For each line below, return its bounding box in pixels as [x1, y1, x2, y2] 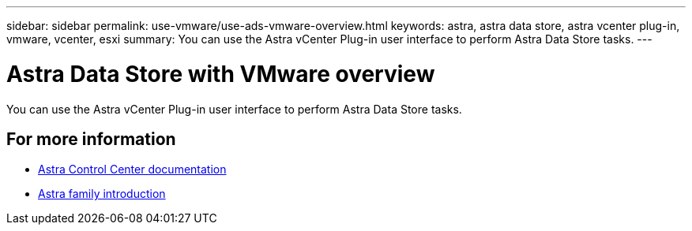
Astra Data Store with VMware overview [6, 60, 435, 88]
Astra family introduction [38, 187, 166, 201]
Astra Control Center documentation [38, 162, 227, 177]
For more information [6, 129, 176, 149]
